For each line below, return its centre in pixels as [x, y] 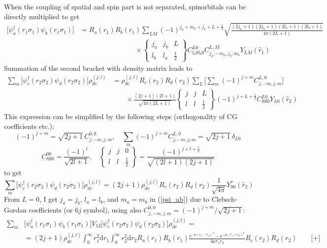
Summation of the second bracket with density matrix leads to [98, 68]
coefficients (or [51, 209]
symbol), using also [112, 209]
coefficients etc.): [29, 126]
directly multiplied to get [42, 16]
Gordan [16, 209]
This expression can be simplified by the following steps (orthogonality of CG [121, 116]
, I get [49, 199]
